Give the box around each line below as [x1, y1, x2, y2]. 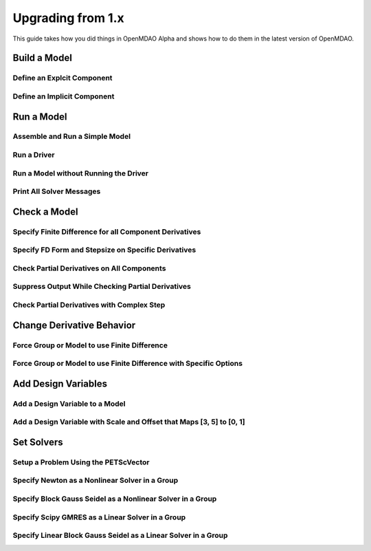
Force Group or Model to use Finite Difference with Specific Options [12, 358, 243, 368]
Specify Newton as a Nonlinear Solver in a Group [12, 475, 179, 485]
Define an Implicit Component [12, 91, 115, 101]
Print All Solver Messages [12, 186, 101, 196]
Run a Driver [12, 150, 55, 160]
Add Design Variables [12, 378, 108, 389]
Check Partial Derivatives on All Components [12, 263, 166, 273]
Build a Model [12, 52, 72, 64]
